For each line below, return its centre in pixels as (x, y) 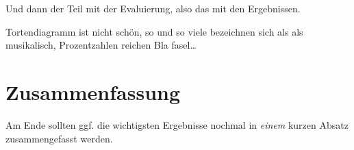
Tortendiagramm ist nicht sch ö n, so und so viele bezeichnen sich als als (154, 31)
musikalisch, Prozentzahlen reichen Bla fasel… (101, 45)
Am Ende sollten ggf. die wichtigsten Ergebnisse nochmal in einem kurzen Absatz (177, 124)
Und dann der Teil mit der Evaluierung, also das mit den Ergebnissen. (153, 8)
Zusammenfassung (93, 91)
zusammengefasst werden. (59, 138)
